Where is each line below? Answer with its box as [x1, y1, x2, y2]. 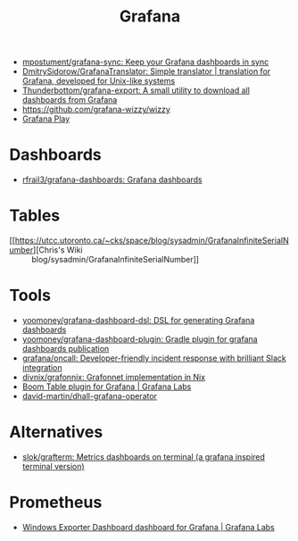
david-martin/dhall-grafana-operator [21, 391, 158, 401]
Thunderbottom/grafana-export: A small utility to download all [21, 85, 250, 96]
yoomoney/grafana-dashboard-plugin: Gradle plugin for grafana [21, 334, 258, 345]
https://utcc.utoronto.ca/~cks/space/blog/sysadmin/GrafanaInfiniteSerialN [14, 235, 289, 246]
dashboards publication [21, 344, 110, 354]
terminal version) [21, 461, 85, 471]
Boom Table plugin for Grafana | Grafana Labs [21, 381, 192, 392]
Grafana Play [21, 113, 70, 124]
